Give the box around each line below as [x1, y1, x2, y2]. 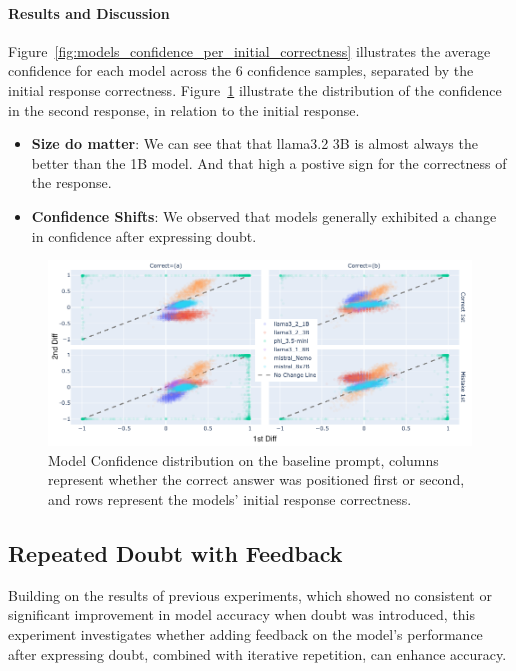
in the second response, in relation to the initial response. [8, 99, 360, 120]
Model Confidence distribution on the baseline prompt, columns [48, 449, 439, 470]
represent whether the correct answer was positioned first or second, [48, 469, 465, 490]
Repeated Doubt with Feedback [8, 537, 343, 568]
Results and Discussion [8, 2, 170, 23]
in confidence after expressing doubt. [31, 225, 257, 246]
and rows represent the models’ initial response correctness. [48, 488, 412, 509]
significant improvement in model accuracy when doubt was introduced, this [8, 604, 476, 625]
